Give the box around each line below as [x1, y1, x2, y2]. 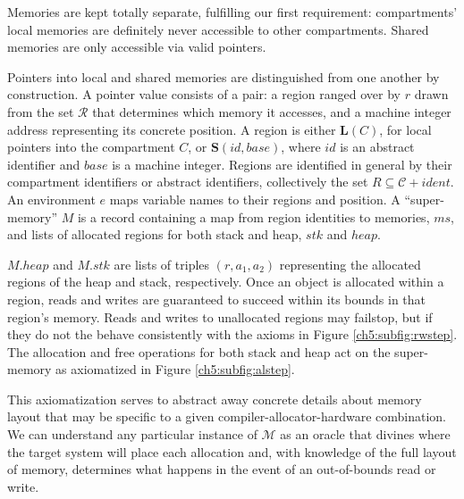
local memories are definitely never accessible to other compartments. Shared [7, 20, 429, 38]
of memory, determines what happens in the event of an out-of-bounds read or [7, 460, 436, 478]
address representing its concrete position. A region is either [7, 120, 336, 138]
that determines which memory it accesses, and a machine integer [92, 102, 451, 121]
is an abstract [340, 137, 415, 156]
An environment [7, 189, 96, 208]
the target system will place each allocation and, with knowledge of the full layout [7, 442, 457, 461]
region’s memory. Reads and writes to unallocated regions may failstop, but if [7, 307, 433, 326]
